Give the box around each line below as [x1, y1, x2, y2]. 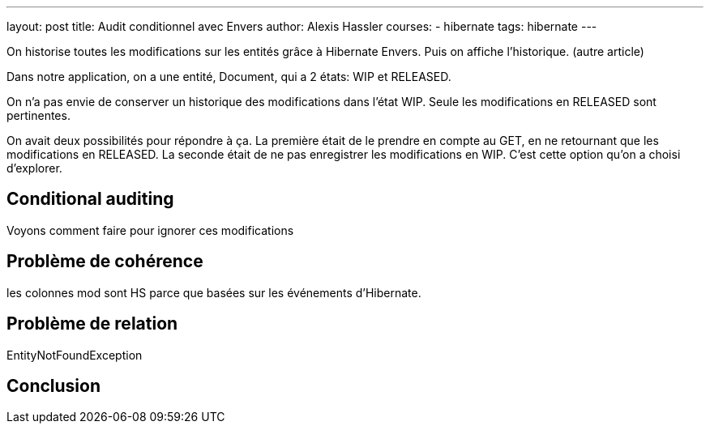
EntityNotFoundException [6, 347, 143, 362]
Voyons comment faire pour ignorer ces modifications [6, 223, 294, 237]
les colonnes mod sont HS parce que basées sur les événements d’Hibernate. [6, 285, 421, 300]
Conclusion [6, 375, 101, 396]
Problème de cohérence [6, 251, 203, 272]
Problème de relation [6, 313, 178, 334]
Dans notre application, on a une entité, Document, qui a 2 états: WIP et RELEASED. [6, 70, 451, 83]
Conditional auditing [6, 189, 174, 210]
